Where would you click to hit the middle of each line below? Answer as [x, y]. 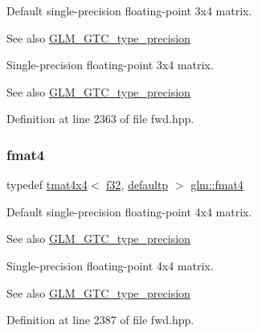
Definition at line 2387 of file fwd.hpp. [100, 320]
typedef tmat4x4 [47, 185]
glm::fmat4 [217, 185]
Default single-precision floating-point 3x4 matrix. [129, 10]
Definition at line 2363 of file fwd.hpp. [100, 119]
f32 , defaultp [137, 185]
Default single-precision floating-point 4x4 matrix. [129, 211]
